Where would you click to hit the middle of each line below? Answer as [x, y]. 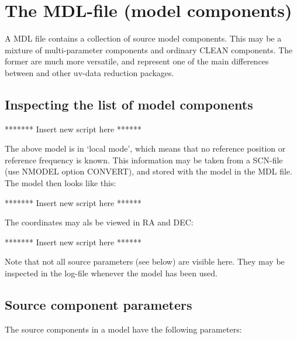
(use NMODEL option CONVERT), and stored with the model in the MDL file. [148, 171]
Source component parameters [99, 305]
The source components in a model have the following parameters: [123, 329]
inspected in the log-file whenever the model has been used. [111, 273]
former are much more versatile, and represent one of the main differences [137, 61]
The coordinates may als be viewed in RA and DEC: [99, 222]
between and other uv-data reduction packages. [89, 72]
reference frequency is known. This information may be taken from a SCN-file [144, 160]
